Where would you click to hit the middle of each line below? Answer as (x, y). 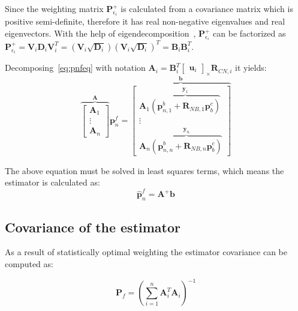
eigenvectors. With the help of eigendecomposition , (100, 33)
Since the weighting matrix (54, 8)
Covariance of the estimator (93, 227)
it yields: (251, 68)
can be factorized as (249, 33)
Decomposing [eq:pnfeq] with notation (75, 68)
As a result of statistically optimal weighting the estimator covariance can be (146, 252)
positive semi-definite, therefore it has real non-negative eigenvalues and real (145, 21)
